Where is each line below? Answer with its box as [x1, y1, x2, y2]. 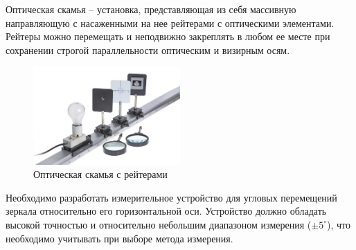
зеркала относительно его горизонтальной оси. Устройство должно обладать [6, 204, 327, 218]
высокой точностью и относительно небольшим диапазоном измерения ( [6, 217, 312, 231]
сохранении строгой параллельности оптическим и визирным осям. [6, 42, 290, 57]
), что [327, 217, 350, 231]
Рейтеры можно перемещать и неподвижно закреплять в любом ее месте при [6, 29, 330, 44]
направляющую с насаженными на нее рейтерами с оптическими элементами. [6, 15, 335, 30]
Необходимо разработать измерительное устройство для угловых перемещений [6, 190, 337, 204]
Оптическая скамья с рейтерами [33, 167, 168, 181]
